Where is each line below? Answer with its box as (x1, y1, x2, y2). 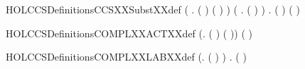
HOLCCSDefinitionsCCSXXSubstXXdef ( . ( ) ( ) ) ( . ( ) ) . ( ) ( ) (6, 2, 300, 16)
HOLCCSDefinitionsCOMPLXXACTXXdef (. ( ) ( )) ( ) (6, 25, 252, 40)
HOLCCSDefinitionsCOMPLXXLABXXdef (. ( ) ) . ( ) (6, 49, 247, 64)
